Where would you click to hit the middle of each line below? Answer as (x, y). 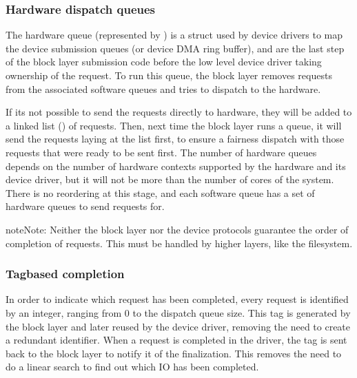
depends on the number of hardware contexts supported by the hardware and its (176, 166)
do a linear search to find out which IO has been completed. (132, 367)
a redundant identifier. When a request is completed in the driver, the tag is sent (176, 340)
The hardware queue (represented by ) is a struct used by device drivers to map (174, 35)
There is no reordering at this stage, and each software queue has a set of (160, 192)
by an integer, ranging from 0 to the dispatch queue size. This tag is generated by (178, 312)
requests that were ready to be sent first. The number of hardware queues (161, 152)
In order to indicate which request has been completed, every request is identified (177, 299)
